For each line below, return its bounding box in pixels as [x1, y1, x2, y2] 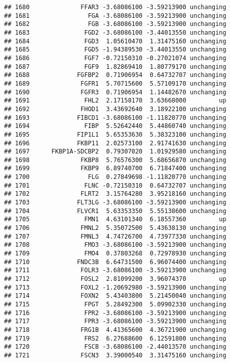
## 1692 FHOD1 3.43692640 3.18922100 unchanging [4, 105, 226, 113]
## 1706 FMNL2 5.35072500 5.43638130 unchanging [4, 224, 226, 232]
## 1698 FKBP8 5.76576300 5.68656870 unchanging [4, 156, 226, 164]
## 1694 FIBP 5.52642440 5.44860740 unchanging [4, 122, 226, 130]
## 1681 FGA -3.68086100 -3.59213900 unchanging [4, 12, 226, 19]
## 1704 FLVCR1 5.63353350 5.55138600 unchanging [4, 207, 226, 215]
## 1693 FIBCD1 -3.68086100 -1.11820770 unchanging [4, 114, 226, 121]
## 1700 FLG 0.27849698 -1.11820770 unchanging [4, 173, 226, 181]
